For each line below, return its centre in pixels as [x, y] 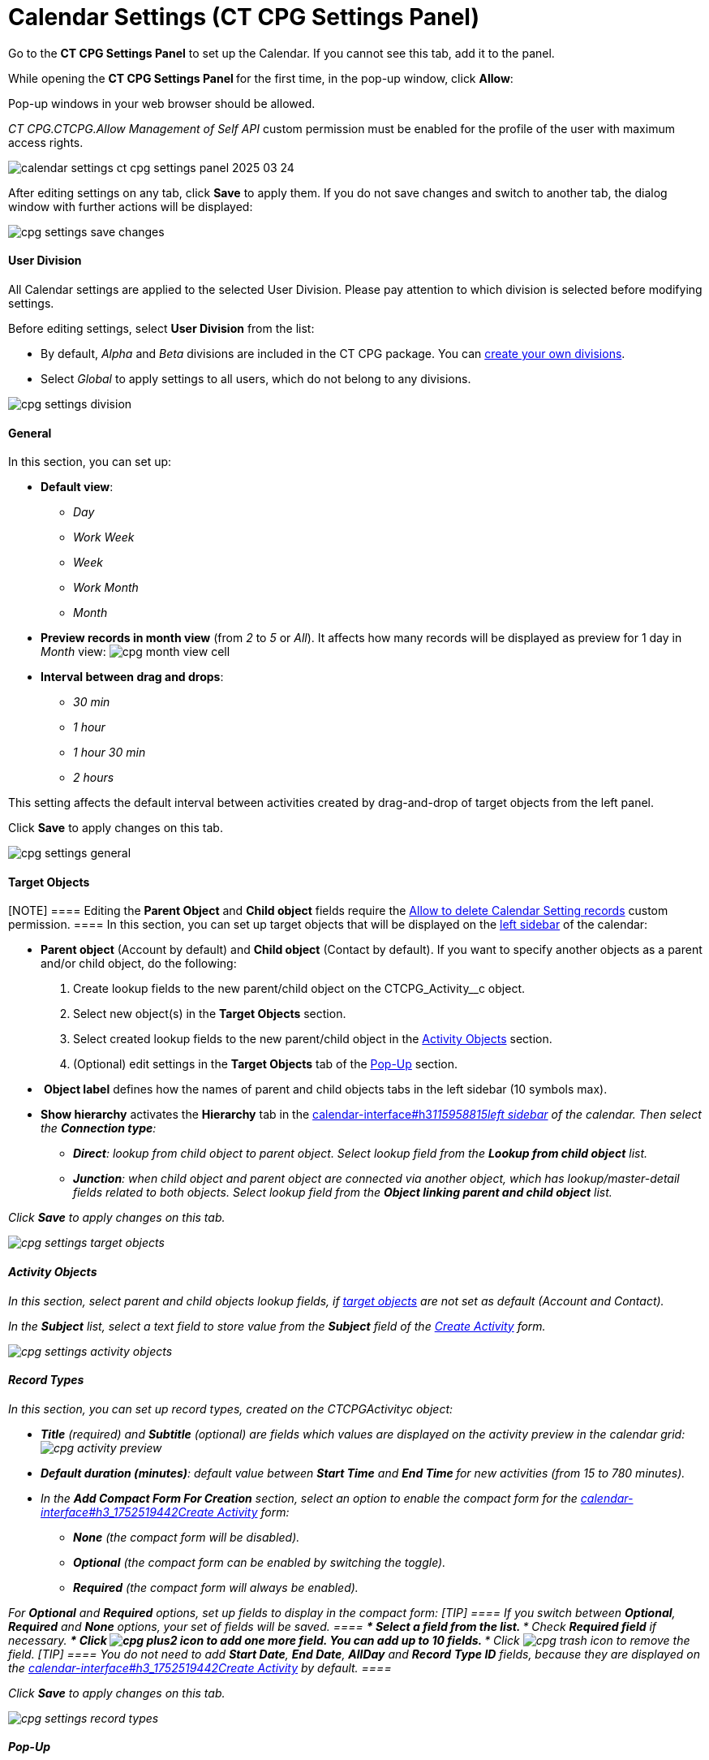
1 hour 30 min [110, 753]
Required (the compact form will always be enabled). [216, 1587]
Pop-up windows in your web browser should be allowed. [162, 103]
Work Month [106, 588]
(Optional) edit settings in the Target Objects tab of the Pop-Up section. [265, 1064]
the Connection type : [99, 1128]
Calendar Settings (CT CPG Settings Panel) [244, 17]
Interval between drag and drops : [132, 677]
